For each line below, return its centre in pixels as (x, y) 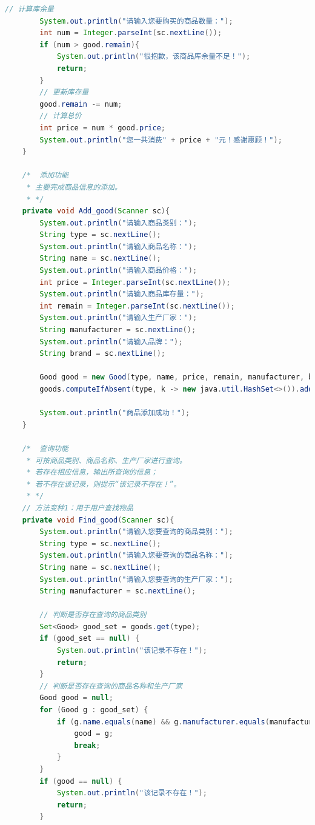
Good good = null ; (77, 698)
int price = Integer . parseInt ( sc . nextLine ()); (135, 282)
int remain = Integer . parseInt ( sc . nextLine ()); (137, 306)
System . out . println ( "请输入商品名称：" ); (118, 246)
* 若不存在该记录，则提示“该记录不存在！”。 (104, 484)
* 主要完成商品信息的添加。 (74, 187)
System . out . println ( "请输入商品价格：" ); (118, 271)
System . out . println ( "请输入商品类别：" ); (118, 223)
